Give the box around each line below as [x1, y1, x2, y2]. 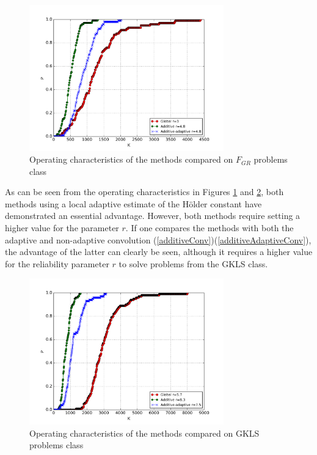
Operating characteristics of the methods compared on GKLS [29, 426, 260, 439]
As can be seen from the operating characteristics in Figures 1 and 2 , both [5, 185, 284, 198]
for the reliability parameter [5, 257, 109, 270]
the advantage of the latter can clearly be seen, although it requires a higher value [5, 245, 313, 258]
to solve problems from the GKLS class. [118, 257, 268, 270]
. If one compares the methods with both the [125, 221, 294, 234]
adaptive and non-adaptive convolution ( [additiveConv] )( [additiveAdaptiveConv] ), [5, 233, 312, 246]
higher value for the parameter [5, 221, 119, 234]
